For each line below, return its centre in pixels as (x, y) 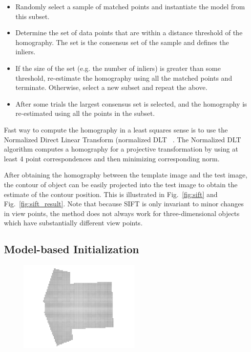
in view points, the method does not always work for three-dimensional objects (122, 213)
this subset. (32, 16)
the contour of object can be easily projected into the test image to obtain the (121, 184)
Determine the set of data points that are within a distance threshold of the (129, 33)
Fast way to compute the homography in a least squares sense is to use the (116, 129)
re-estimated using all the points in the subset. (85, 113)
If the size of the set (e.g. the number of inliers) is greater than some (118, 68)
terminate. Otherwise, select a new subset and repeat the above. (111, 87)
